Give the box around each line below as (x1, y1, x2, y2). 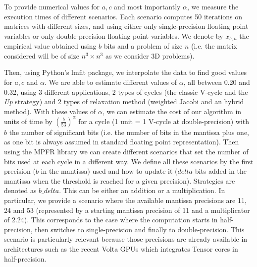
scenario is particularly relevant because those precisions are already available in (4, 234, 248, 244)
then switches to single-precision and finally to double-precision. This (35, 224, 245, 234)
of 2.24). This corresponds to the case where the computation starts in (4, 214, 218, 225)
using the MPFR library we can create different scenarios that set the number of (4, 146, 249, 157)
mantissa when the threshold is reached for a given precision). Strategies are (4, 175, 235, 186)
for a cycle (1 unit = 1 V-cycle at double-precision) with (78, 116, 250, 126)
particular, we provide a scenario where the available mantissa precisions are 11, (4, 195, 247, 205)
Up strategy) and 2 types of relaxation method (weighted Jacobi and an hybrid (4, 96, 244, 107)
